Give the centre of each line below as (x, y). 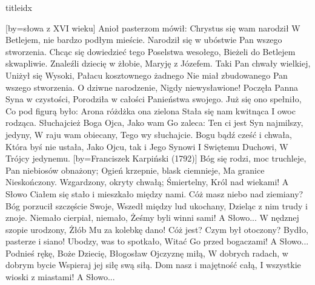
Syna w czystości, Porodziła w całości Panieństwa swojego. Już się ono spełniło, (154, 99)
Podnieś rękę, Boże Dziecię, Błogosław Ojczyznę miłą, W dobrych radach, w (147, 253)
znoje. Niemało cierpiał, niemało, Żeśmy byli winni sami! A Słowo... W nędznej (152, 218)
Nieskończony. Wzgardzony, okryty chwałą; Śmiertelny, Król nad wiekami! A (147, 182)
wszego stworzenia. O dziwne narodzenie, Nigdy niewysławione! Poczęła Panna (152, 87)
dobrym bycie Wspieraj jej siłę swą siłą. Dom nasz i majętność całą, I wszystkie (153, 265)
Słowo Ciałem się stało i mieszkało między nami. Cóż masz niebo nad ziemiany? (154, 193)
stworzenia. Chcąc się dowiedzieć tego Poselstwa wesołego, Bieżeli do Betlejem (151, 51)
